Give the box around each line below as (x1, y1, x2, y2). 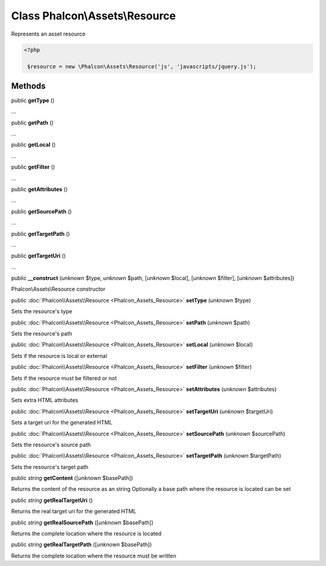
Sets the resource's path (11, 330, 72, 337)
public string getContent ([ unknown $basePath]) (11, 475, 133, 482)
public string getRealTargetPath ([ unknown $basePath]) (11, 541, 152, 548)
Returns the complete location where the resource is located (11, 530, 162, 538)
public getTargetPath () (11, 230, 71, 237)
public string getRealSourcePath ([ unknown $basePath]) (11, 519, 154, 526)
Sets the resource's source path (11, 441, 91, 448)
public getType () (11, 97, 55, 104)
